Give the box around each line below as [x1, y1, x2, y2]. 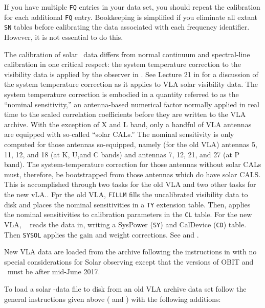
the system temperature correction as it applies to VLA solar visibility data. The [4, 79, 258, 89]
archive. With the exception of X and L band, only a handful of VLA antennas [4, 119, 252, 129]
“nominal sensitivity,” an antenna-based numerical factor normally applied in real [4, 99, 259, 109]
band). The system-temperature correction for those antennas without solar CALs [4, 159, 261, 170]
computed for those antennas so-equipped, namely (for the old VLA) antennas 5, [4, 138, 257, 149]
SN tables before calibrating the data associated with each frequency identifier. [4, 21, 250, 32]
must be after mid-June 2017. [7, 266, 100, 277]
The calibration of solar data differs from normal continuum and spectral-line [4, 49, 250, 59]
